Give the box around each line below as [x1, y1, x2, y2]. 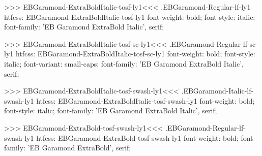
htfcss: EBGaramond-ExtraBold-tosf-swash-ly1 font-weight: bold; [36, 132, 239, 143]
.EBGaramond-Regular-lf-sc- [169, 38, 258, 49]
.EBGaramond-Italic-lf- [181, 85, 254, 96]
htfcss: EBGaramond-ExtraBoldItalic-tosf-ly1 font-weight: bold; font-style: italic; [4, 11, 255, 22]
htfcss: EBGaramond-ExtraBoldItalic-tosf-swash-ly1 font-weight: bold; [36, 95, 255, 106]
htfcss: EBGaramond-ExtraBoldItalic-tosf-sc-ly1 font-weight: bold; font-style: [15, 48, 255, 59]
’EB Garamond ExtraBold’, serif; [27, 142, 131, 153]
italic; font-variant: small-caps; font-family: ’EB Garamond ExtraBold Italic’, [4, 58, 244, 69]
